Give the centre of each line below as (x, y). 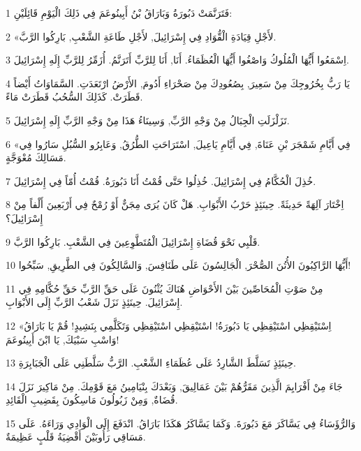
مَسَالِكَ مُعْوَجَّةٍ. (36, 157)
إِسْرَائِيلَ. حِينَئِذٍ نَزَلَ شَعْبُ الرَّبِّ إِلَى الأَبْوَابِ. (94, 302)
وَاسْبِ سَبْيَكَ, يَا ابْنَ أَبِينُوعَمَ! (62, 339)
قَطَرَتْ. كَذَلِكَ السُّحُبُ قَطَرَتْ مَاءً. (74, 97)
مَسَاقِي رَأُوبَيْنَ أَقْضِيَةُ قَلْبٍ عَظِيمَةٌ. (76, 437)
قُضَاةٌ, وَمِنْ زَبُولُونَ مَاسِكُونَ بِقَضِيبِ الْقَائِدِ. (92, 400)
